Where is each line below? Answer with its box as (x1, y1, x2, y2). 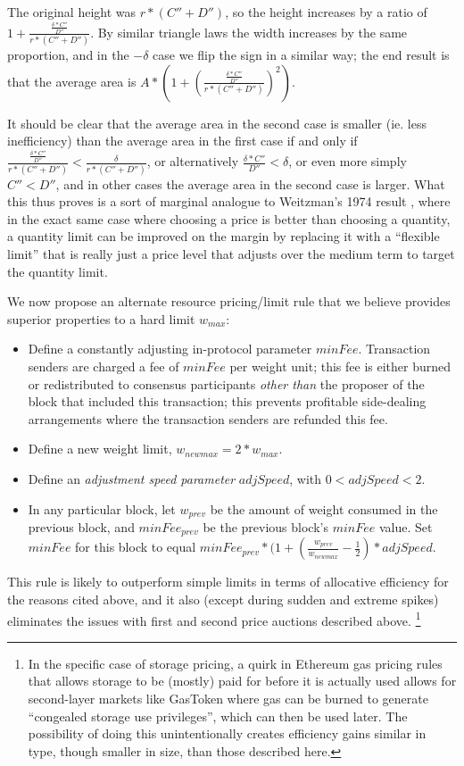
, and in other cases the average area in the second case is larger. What (55, 174, 445, 193)
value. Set (378, 517, 433, 536)
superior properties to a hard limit (7, 309, 195, 328)
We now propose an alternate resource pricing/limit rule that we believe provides (7, 292, 451, 311)
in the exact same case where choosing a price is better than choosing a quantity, (7, 209, 451, 228)
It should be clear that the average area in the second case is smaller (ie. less (7, 113, 427, 132)
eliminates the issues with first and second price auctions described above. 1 (7, 608, 421, 629)
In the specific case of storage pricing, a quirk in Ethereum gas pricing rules (28, 654, 443, 672)
